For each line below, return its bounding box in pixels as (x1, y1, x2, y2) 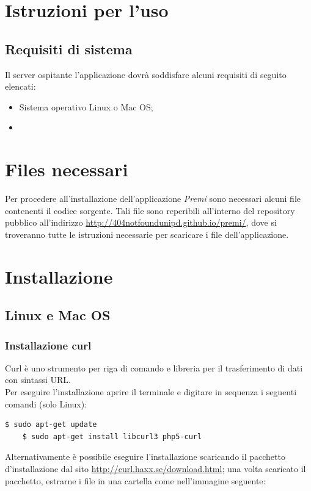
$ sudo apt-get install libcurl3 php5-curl (22, 432, 202, 441)
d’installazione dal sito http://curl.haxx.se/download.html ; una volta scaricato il (5, 462, 306, 475)
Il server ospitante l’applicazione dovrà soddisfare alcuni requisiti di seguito (5, 68, 287, 81)
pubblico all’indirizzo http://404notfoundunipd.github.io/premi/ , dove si (5, 216, 277, 229)
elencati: (5, 80, 36, 93)
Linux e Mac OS (5, 306, 111, 324)
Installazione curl (5, 337, 92, 353)
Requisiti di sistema (5, 39, 133, 58)
